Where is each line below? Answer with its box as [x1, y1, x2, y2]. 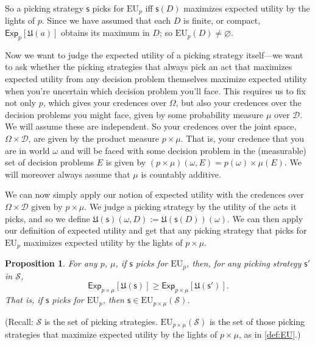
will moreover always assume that [5, 167, 130, 180]
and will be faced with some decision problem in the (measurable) [60, 144, 306, 156]
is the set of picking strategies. [44, 315, 158, 327]
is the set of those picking [209, 315, 305, 327]
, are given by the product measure [28, 132, 160, 144]
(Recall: [5, 315, 34, 327]
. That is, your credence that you [180, 132, 305, 144]
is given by [105, 156, 146, 169]
